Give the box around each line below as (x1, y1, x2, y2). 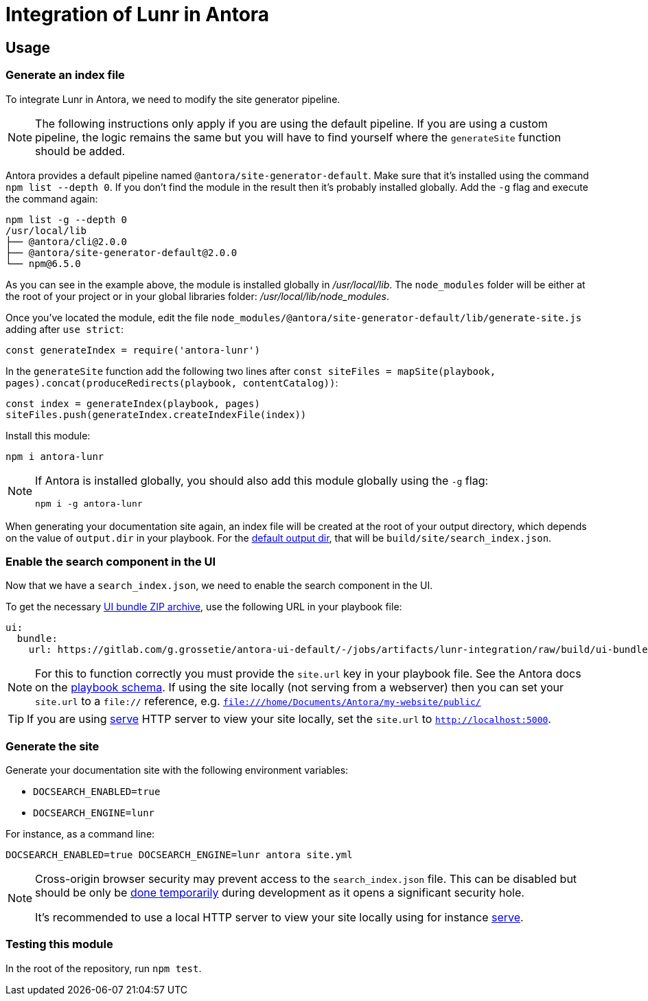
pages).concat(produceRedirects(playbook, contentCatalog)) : (5, 376, 338, 389)
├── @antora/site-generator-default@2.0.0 (5, 246, 238, 258)
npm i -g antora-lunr (35, 498, 143, 509)
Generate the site (5, 739, 100, 753)
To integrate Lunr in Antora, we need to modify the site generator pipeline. (5, 93, 340, 105)
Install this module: (5, 429, 91, 441)
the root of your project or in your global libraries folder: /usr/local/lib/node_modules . (5, 290, 390, 302)
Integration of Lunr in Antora (5, 3, 270, 26)
